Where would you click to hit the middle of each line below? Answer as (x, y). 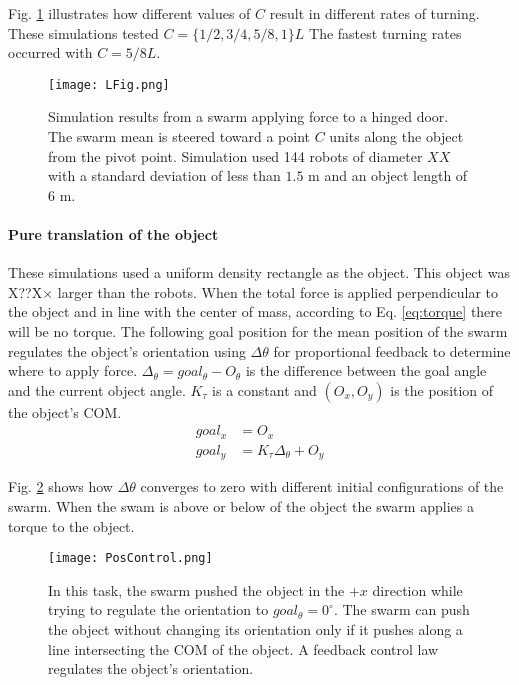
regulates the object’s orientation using (127, 350)
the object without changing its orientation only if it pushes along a (255, 628)
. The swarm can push (401, 609)
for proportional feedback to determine (392, 350)
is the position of (442, 389)
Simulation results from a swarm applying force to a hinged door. (248, 116)
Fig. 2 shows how (60, 486)
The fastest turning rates (385, 32)
